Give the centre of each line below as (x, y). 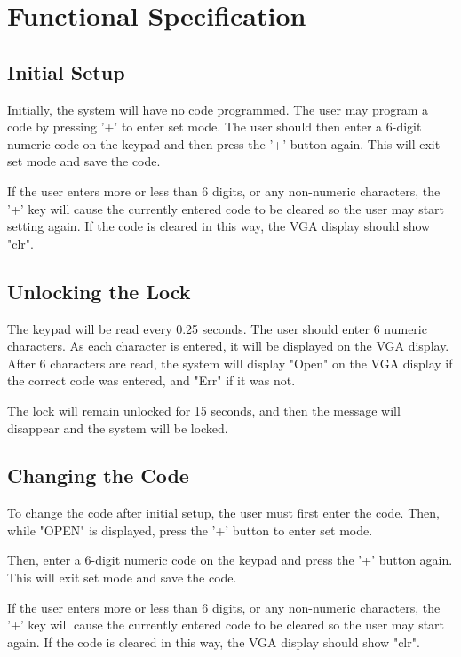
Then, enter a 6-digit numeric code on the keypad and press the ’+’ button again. (230, 560)
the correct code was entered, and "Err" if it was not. (151, 380)
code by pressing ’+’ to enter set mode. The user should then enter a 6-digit (215, 127)
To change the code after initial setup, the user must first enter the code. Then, (223, 513)
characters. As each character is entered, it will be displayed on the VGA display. (228, 346)
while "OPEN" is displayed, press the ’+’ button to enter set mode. (190, 530)
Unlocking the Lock (99, 291)
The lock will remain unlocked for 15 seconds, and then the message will (204, 410)
